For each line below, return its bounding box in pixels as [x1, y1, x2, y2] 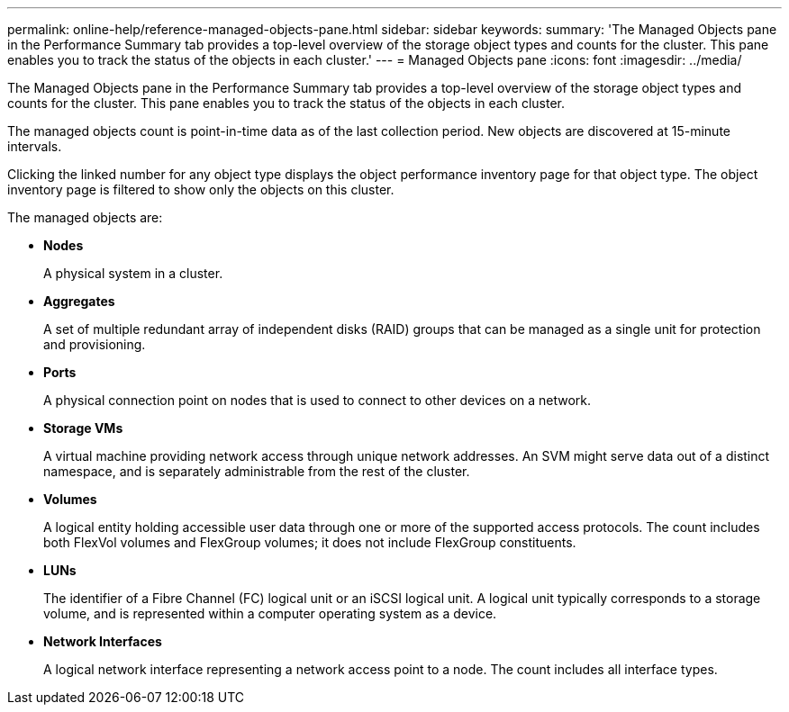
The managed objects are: [7, 210, 163, 225]
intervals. [7, 139, 62, 154]
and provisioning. [43, 337, 146, 352]
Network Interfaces [43, 634, 162, 649]
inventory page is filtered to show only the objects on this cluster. [7, 182, 394, 197]
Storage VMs [43, 420, 123, 436]
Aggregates [43, 293, 115, 309]
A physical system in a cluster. [43, 266, 223, 281]
